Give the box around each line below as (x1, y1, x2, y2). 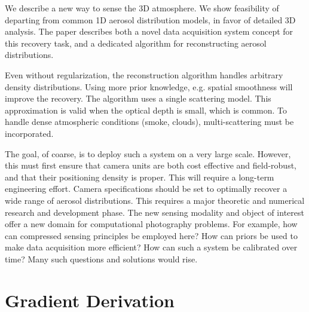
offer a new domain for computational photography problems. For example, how (5, 218, 298, 230)
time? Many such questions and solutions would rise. (5, 252, 198, 265)
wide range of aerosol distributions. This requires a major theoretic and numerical (5, 194, 305, 206)
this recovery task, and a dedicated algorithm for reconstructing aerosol (5, 36, 267, 49)
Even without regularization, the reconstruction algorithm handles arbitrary (5, 68, 283, 81)
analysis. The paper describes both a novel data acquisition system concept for (5, 25, 293, 38)
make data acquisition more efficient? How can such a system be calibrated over (5, 241, 298, 253)
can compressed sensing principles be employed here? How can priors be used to (5, 229, 298, 241)
